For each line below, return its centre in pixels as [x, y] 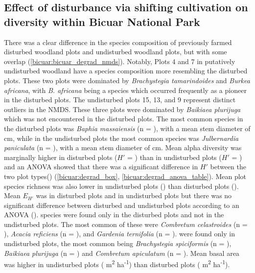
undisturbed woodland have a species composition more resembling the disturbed [126, 71]
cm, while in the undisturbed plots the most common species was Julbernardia [121, 138]
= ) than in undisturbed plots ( [174, 157]
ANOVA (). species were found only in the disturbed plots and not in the [114, 215]
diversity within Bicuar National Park [102, 21]
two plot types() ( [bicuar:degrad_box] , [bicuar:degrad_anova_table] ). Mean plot [125, 176]
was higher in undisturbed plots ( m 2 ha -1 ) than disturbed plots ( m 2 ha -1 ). [117, 263]
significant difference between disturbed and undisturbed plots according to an [122, 205]
